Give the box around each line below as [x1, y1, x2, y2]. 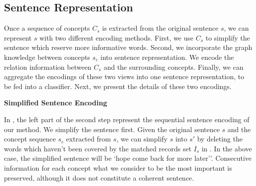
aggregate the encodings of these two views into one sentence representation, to [4, 71, 244, 82]
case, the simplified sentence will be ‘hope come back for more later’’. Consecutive [4, 153, 252, 163]
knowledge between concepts [4, 51, 90, 62]
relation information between [4, 61, 92, 72]
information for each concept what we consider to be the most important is [4, 162, 232, 173]
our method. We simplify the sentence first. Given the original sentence [4, 124, 220, 134]
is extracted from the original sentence [102, 23, 219, 33]
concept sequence [4, 134, 56, 144]
